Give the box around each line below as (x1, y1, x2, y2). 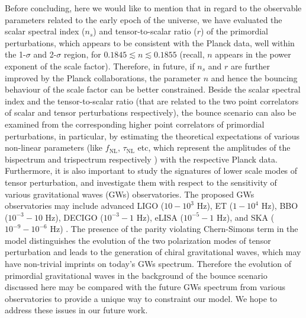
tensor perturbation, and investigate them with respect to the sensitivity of (5, 176, 277, 188)
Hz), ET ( (197, 199, 233, 212)
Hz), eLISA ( (136, 211, 183, 223)
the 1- (5, 48, 26, 61)
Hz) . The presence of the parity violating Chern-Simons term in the (50, 222, 298, 235)
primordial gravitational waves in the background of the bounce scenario (5, 269, 268, 281)
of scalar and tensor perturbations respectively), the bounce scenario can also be (5, 106, 297, 119)
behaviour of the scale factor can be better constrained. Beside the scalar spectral (5, 83, 301, 96)
